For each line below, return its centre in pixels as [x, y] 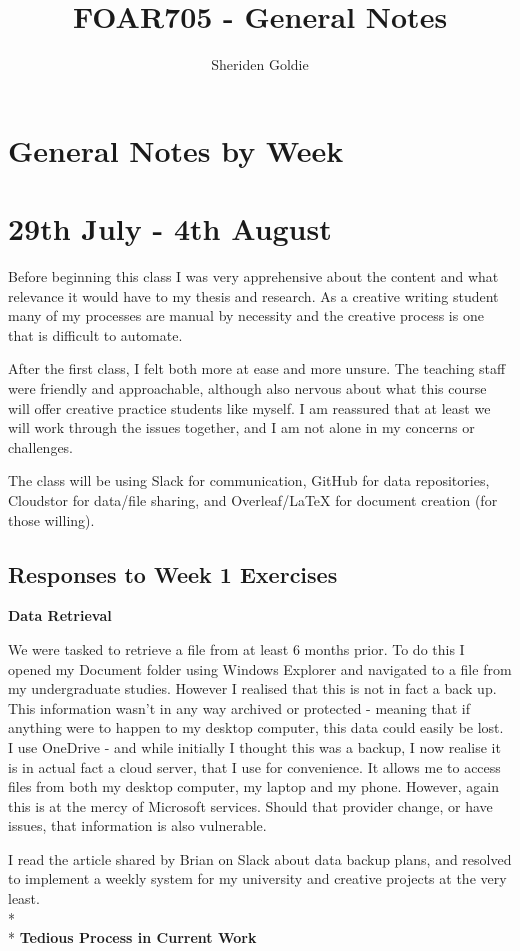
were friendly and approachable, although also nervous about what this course [247, 388]
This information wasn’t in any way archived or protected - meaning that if [239, 707]
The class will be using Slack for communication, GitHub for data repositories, [249, 480]
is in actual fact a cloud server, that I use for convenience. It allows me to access [254, 766]
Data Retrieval [60, 615]
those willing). [51, 519]
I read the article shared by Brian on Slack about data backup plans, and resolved [260, 858]
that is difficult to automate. [95, 334]
